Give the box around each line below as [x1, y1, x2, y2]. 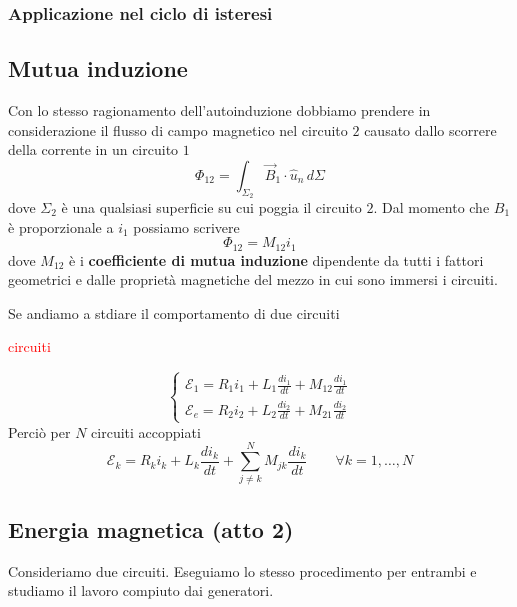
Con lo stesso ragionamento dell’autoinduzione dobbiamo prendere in [8, 100, 431, 121]
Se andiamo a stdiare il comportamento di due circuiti [8, 302, 340, 323]
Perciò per [8, 421, 71, 442]
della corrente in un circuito [8, 139, 179, 160]
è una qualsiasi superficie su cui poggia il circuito [61, 197, 362, 218]
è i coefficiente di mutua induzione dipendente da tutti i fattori [69, 249, 484, 270]
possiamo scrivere [133, 216, 240, 237]
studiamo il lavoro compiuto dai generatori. [8, 580, 274, 601]
